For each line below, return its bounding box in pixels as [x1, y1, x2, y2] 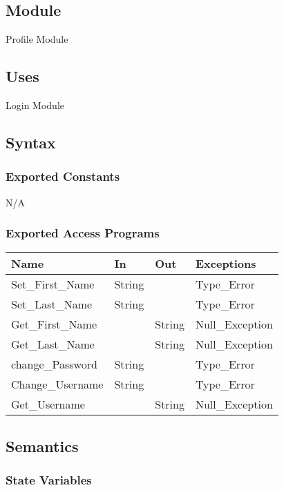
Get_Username [11, 396, 85, 413]
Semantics [6, 435, 79, 456]
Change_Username [11, 376, 104, 393]
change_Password [11, 356, 97, 373]
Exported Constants [6, 168, 120, 185]
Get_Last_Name [11, 336, 95, 353]
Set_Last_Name [11, 296, 93, 313]
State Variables [6, 471, 92, 489]
